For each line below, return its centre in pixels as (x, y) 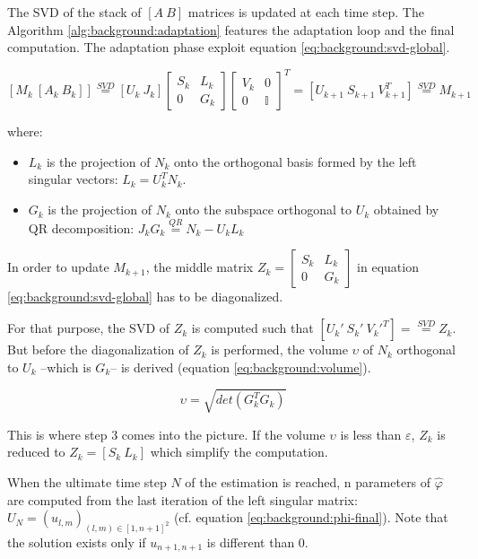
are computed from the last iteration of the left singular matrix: (183, 499)
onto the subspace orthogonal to (264, 210)
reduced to (36, 452)
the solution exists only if (77, 542)
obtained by (406, 210)
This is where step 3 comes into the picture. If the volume (166, 434)
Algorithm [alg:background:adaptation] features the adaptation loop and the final (231, 29)
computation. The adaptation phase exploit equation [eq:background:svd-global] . (229, 47)
